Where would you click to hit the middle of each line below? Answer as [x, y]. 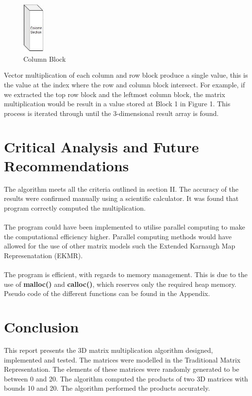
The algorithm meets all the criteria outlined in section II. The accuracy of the [121, 189]
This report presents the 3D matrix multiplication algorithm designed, [109, 350]
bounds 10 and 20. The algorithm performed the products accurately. [107, 388]
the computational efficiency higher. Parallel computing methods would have [118, 236]
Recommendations [67, 165]
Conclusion [42, 327]
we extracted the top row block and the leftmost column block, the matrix [115, 94]
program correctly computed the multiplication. [75, 207]
